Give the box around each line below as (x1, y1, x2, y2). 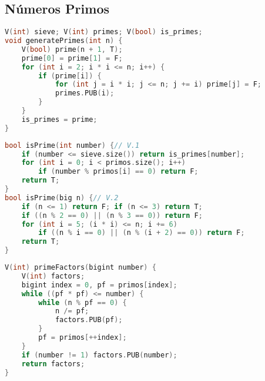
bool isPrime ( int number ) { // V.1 (5, 141, 140, 150)
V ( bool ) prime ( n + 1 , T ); (21, 45, 123, 54)
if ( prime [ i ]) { (38, 71, 102, 80)
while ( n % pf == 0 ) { (38, 298, 127, 307)
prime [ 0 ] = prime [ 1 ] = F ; (21, 54, 123, 62)
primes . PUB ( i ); (55, 89, 115, 98)
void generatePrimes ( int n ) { (5, 37, 123, 45)
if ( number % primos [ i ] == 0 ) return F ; (38, 167, 199, 176)
